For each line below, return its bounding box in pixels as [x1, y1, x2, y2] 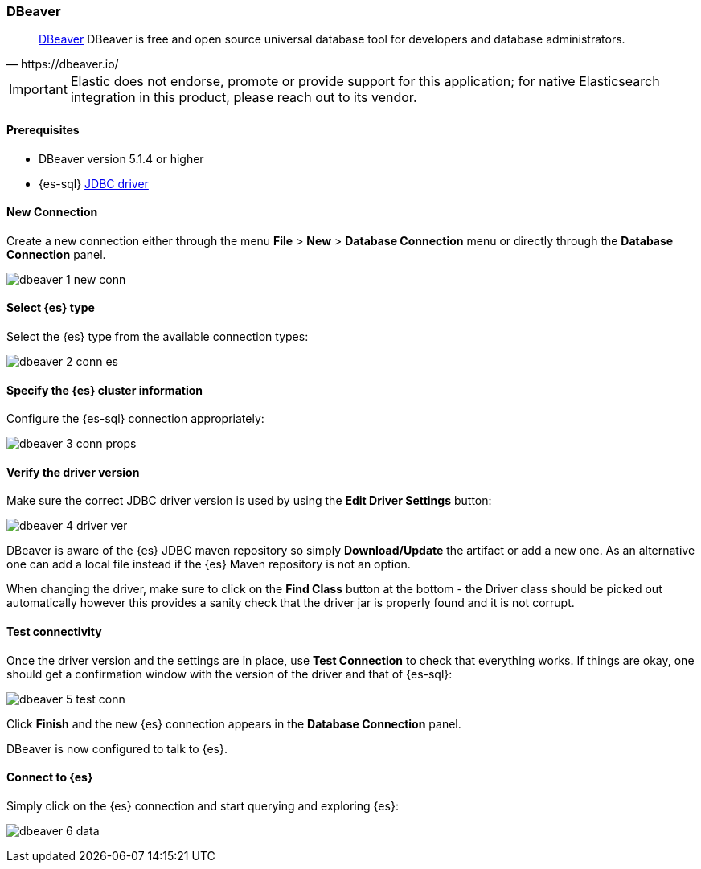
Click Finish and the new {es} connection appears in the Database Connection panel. [6, 716, 461, 731]
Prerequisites [6, 122, 80, 137]
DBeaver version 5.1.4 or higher [39, 151, 204, 166]
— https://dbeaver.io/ [6, 57, 119, 72]
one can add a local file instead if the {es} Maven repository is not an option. [6, 557, 411, 572]
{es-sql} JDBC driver [39, 176, 149, 191]
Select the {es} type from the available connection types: [6, 330, 309, 344]
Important [9, 81, 68, 98]
